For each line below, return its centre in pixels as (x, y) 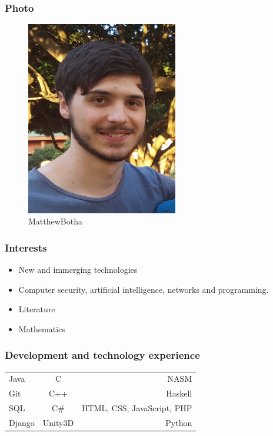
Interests (26, 247)
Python (179, 422)
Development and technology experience (102, 355)
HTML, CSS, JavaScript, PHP (137, 408)
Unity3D (58, 422)
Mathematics (42, 328)
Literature (37, 309)
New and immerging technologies (78, 270)
